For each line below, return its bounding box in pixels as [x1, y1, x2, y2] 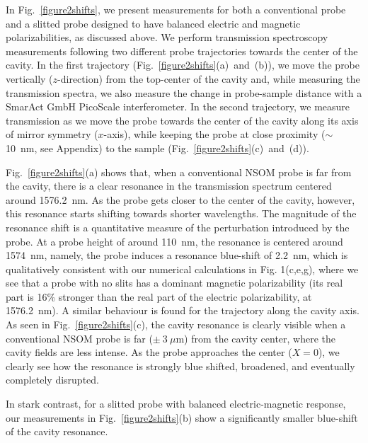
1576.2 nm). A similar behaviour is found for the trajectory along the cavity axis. [6, 303, 360, 318]
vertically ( [6, 71, 53, 86]
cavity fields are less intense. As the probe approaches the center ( [6, 345, 292, 359]
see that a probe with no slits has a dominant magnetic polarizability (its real [6, 275, 343, 290]
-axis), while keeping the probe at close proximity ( [103, 127, 326, 142]
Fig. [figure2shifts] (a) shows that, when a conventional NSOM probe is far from [6, 164, 352, 179]
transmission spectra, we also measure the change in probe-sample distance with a [6, 85, 362, 100]
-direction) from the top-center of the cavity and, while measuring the [57, 71, 360, 86]
